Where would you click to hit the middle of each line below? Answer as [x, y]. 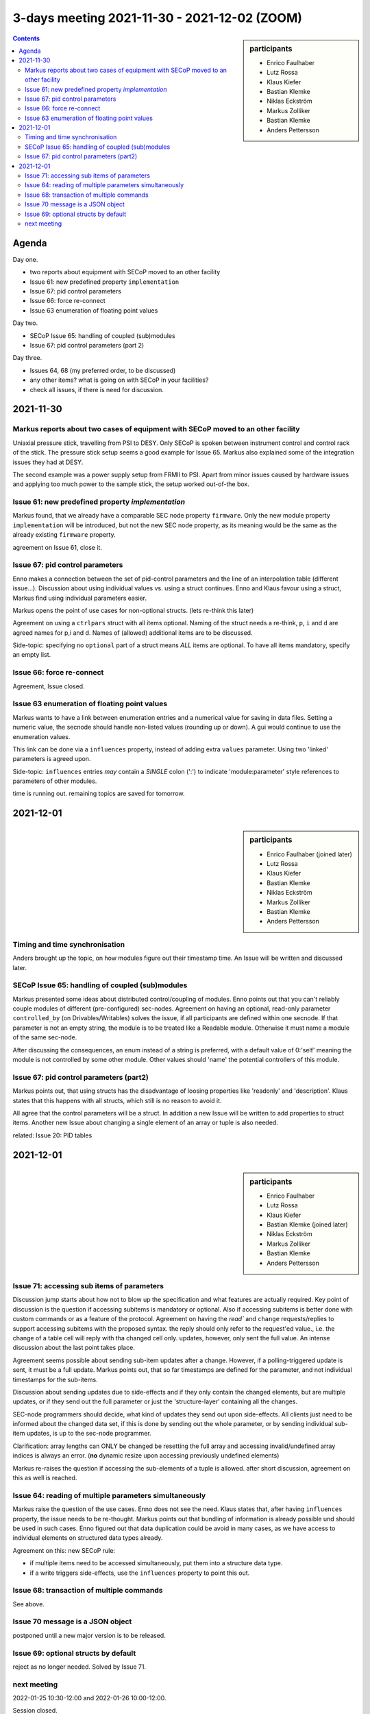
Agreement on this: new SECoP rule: [64, 1550]
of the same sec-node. [45, 1037]
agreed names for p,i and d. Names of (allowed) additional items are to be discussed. [133, 632]
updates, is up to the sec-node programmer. [89, 1434]
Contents [26, 38]
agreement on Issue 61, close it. [58, 547]
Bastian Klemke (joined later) [307, 1224]
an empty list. [32, 655]
